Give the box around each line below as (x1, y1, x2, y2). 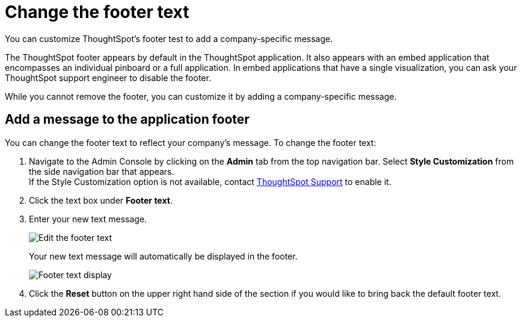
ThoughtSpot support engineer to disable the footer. (5, 72, 211, 83)
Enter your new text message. (29, 213, 147, 224)
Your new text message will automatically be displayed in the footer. (29, 251, 298, 261)
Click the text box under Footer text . (29, 195, 173, 205)
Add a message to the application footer (5, 112, 250, 127)
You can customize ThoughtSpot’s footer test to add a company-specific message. (5, 33, 333, 44)
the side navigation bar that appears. (29, 166, 174, 177)
